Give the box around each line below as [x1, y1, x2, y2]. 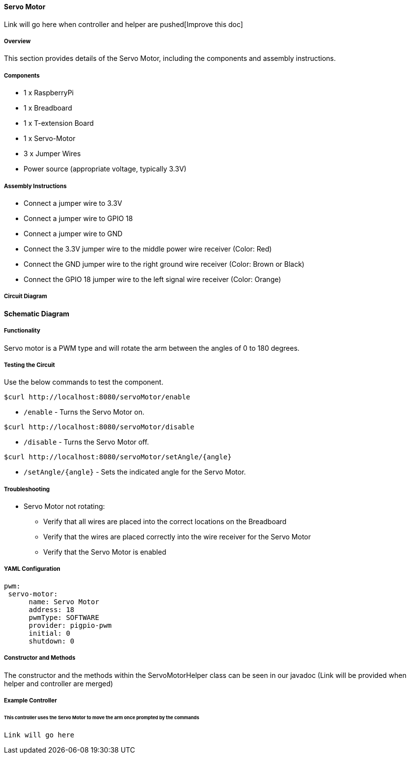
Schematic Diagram [4, 309, 70, 318]
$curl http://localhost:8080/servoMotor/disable [4, 423, 194, 431]
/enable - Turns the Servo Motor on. [24, 408, 145, 417]
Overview [4, 38, 31, 45]
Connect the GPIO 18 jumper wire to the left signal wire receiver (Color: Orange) [24, 275, 281, 283]
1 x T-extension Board [24, 119, 94, 128]
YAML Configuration [4, 565, 60, 573]
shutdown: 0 [28, 637, 75, 645]
